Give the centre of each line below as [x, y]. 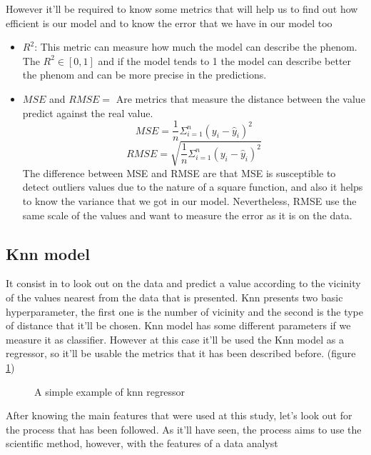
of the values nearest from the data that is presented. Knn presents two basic [174, 297]
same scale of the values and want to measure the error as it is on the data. [187, 215]
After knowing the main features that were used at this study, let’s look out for [179, 415]
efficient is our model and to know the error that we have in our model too [169, 22]
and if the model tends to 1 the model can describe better [225, 60]
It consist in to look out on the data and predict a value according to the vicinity [183, 283]
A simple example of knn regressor [110, 391]
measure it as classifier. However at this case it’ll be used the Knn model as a [175, 339]
